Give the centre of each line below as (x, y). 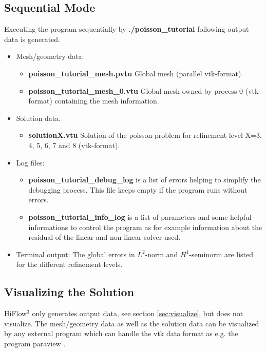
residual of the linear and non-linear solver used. (104, 237)
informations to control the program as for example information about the (145, 227)
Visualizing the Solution (69, 292)
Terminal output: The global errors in (75, 254)
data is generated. (32, 39)
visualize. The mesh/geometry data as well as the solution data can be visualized (132, 323)
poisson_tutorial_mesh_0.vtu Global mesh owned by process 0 (136, 90)
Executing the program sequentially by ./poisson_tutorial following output (127, 29)
